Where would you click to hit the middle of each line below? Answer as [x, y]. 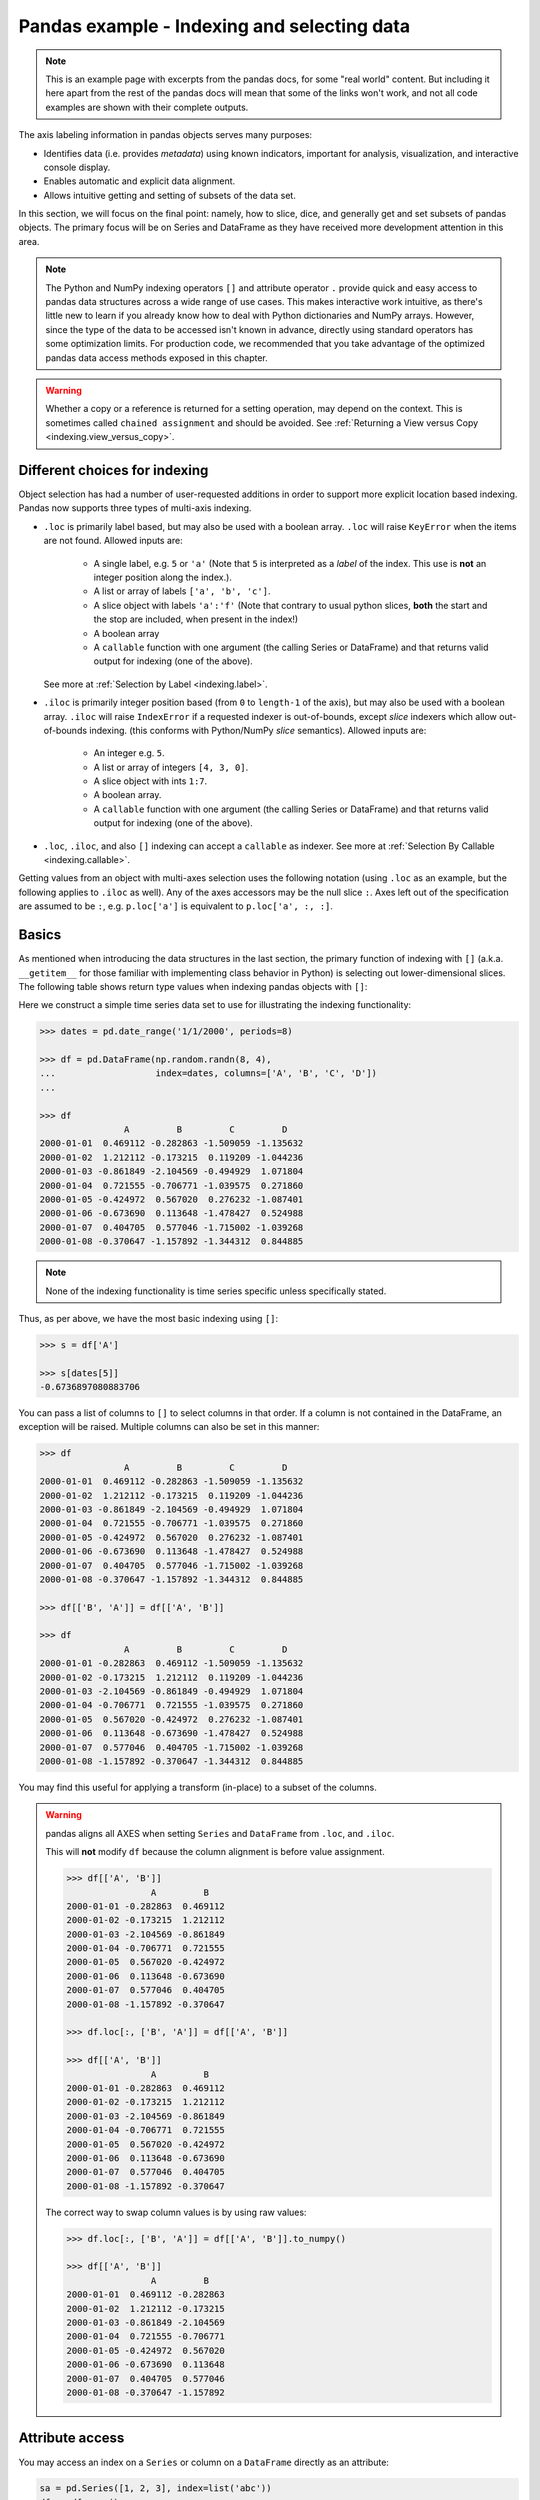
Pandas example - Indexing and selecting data [214, 26]
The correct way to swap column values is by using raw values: [176, 2212]
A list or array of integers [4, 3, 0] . [171, 767]
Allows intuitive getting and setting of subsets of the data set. [170, 195]
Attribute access [71, 2438]
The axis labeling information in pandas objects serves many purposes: [165, 135]
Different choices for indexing [113, 470]
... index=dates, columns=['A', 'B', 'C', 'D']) [208, 1073]
